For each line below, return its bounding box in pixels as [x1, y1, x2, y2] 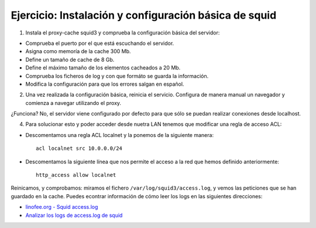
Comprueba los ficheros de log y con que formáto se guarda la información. [25, 72, 209, 79]
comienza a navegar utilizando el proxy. [25, 99, 122, 106]
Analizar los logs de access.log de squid [25, 212, 123, 219]
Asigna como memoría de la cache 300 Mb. [25, 48, 131, 55]
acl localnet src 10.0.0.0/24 [36, 145, 123, 152]
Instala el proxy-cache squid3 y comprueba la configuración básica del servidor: [25, 29, 220, 36]
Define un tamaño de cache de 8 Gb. [25, 56, 115, 63]
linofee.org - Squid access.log [25, 204, 98, 211]
